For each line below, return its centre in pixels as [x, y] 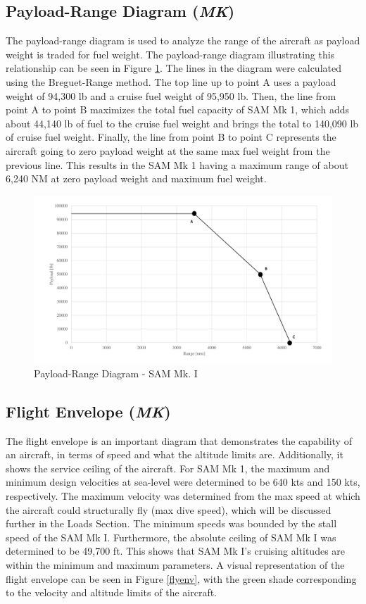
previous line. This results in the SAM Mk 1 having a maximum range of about [177, 164]
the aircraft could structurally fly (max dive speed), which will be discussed [169, 509]
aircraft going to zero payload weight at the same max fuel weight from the [168, 150]
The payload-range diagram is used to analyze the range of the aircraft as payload [183, 40]
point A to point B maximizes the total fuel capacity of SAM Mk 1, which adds [178, 109]
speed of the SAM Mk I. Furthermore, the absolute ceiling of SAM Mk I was [171, 537]
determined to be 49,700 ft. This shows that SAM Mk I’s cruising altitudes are [176, 551]
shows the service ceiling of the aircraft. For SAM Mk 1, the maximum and [168, 468]
